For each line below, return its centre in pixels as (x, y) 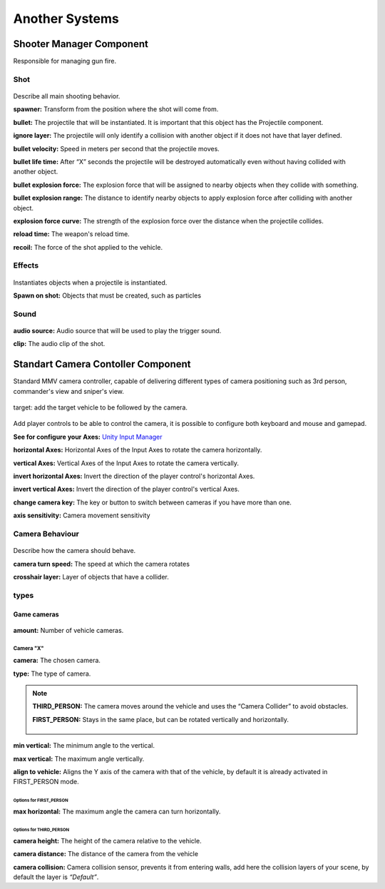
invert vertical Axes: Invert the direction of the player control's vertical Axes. (127, 489)
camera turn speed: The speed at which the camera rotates (102, 564)
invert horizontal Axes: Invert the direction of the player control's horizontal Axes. (134, 476)
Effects (26, 265)
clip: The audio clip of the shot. (59, 344)
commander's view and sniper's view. (68, 391)
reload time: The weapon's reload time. (71, 234)
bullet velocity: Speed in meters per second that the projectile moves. (117, 148)
